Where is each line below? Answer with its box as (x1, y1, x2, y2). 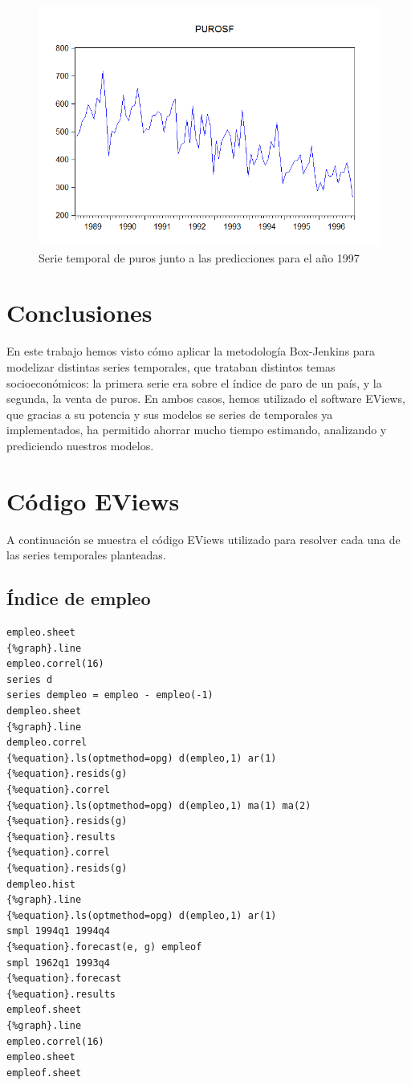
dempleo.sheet (6, 705, 82, 717)
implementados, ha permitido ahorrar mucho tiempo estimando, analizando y (6, 421, 387, 438)
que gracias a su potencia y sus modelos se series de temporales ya (6, 405, 333, 422)
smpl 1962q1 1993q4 (6, 957, 110, 969)
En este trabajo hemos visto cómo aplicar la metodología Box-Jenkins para (6, 343, 376, 360)
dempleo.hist (6, 878, 75, 890)
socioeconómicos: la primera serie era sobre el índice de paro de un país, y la (6, 374, 382, 391)
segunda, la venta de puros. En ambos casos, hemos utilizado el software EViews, (6, 390, 405, 407)
